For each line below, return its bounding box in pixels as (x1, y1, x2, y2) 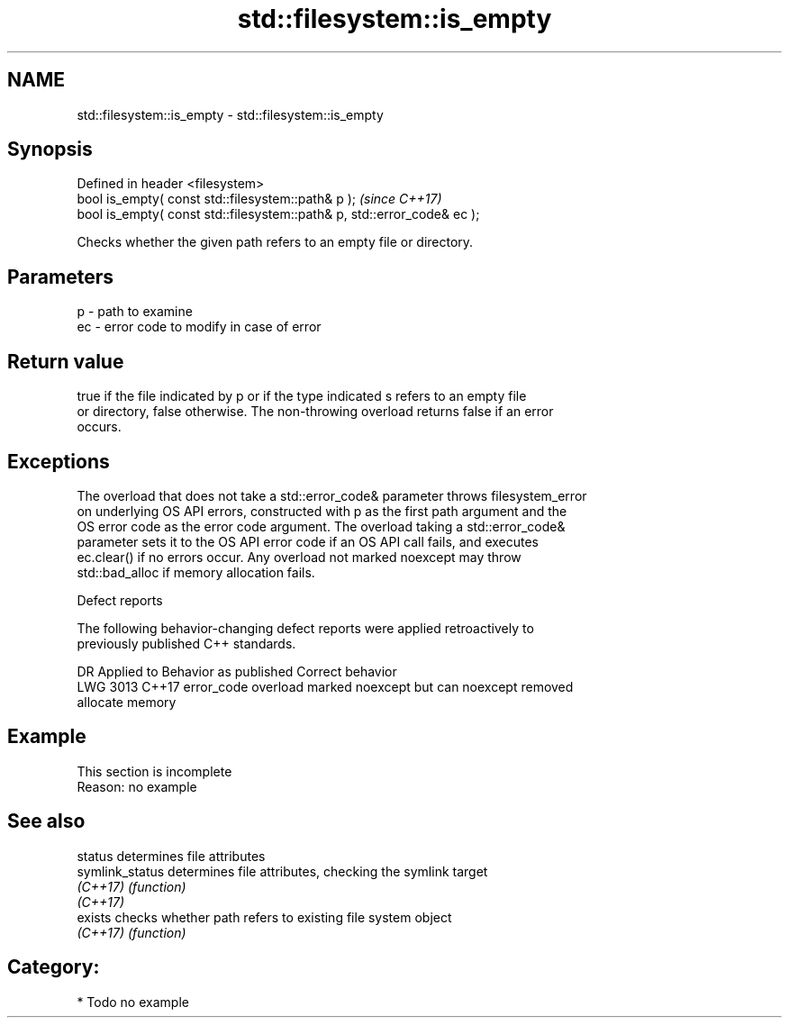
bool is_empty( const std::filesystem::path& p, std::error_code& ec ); (77, 206, 480, 222)
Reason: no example (77, 778, 197, 794)
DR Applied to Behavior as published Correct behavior (77, 663, 397, 679)
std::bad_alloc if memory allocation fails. (77, 564, 315, 580)
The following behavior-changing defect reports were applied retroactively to (77, 620, 534, 636)
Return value (7, 349, 124, 373)
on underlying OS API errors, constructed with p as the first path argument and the (77, 503, 567, 519)
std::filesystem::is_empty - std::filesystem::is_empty (77, 106, 384, 122)
